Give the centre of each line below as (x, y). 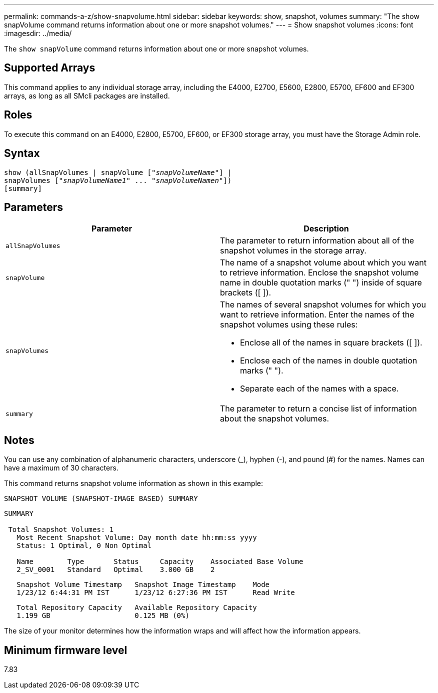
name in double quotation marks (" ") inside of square (321, 283)
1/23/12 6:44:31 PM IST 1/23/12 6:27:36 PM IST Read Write (156, 593)
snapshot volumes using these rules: (289, 325)
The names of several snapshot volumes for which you (323, 305)
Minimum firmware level (66, 650)
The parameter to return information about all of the (317, 241)
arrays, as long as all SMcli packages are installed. (87, 95)
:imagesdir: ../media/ (38, 33)
